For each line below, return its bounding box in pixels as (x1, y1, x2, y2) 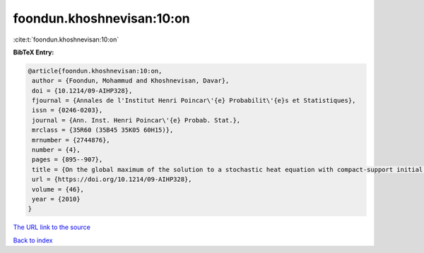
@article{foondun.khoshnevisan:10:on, (28, 67, 163, 75)
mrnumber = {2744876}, (32, 136, 111, 144)
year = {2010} (32, 195, 81, 203)
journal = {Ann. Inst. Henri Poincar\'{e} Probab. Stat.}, (32, 116, 241, 124)
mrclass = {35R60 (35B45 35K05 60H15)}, (32, 126, 174, 134)
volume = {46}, (32, 185, 85, 193)
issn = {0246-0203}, (32, 106, 103, 114)
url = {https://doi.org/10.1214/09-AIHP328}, (32, 175, 192, 183)
